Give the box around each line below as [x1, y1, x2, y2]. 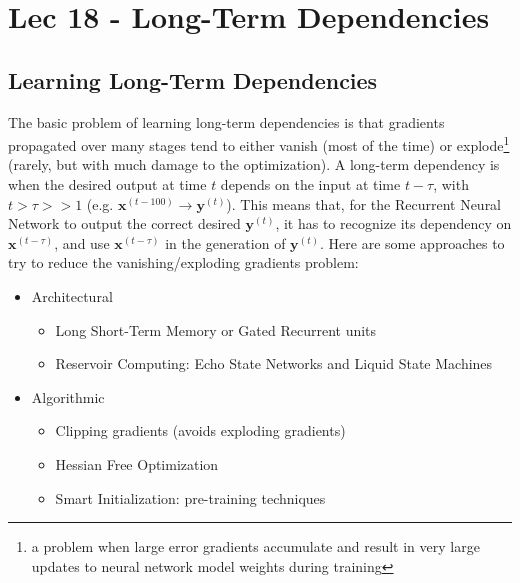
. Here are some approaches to [320, 232, 505, 253]
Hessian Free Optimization [55, 453, 219, 474]
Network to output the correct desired [8, 213, 241, 234]
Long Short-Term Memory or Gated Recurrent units [55, 319, 377, 340]
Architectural [31, 285, 113, 306]
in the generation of [165, 232, 286, 253]
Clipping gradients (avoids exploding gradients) [55, 420, 346, 441]
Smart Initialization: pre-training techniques [55, 487, 326, 508]
